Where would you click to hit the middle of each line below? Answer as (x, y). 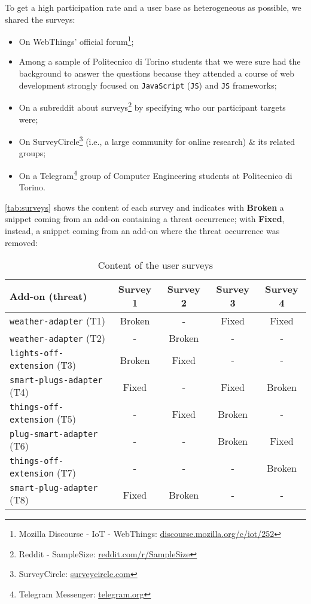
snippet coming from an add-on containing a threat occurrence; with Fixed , (145, 219)
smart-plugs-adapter (56, 380)
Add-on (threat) (48, 296)
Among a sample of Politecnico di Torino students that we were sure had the (160, 61)
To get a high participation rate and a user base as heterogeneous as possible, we (153, 7)
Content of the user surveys (155, 265)
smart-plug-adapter (54, 488)
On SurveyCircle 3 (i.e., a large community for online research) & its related (157, 140)
